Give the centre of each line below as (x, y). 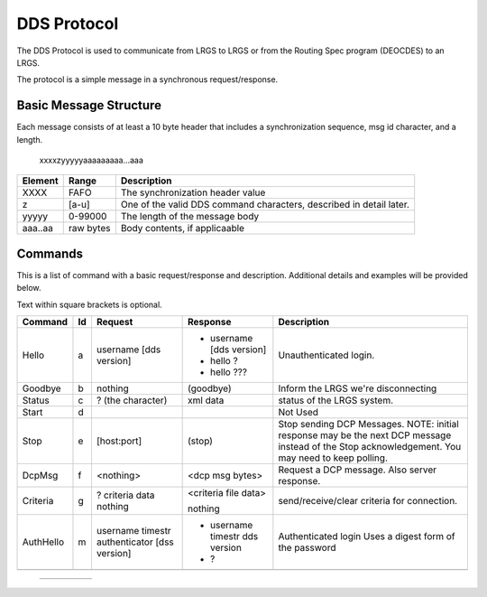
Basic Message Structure (89, 105)
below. (29, 288)
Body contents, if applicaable (183, 229)
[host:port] (119, 441)
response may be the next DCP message (365, 435)
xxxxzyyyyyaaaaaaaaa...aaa (92, 160)
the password (307, 548)
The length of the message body (190, 217)
